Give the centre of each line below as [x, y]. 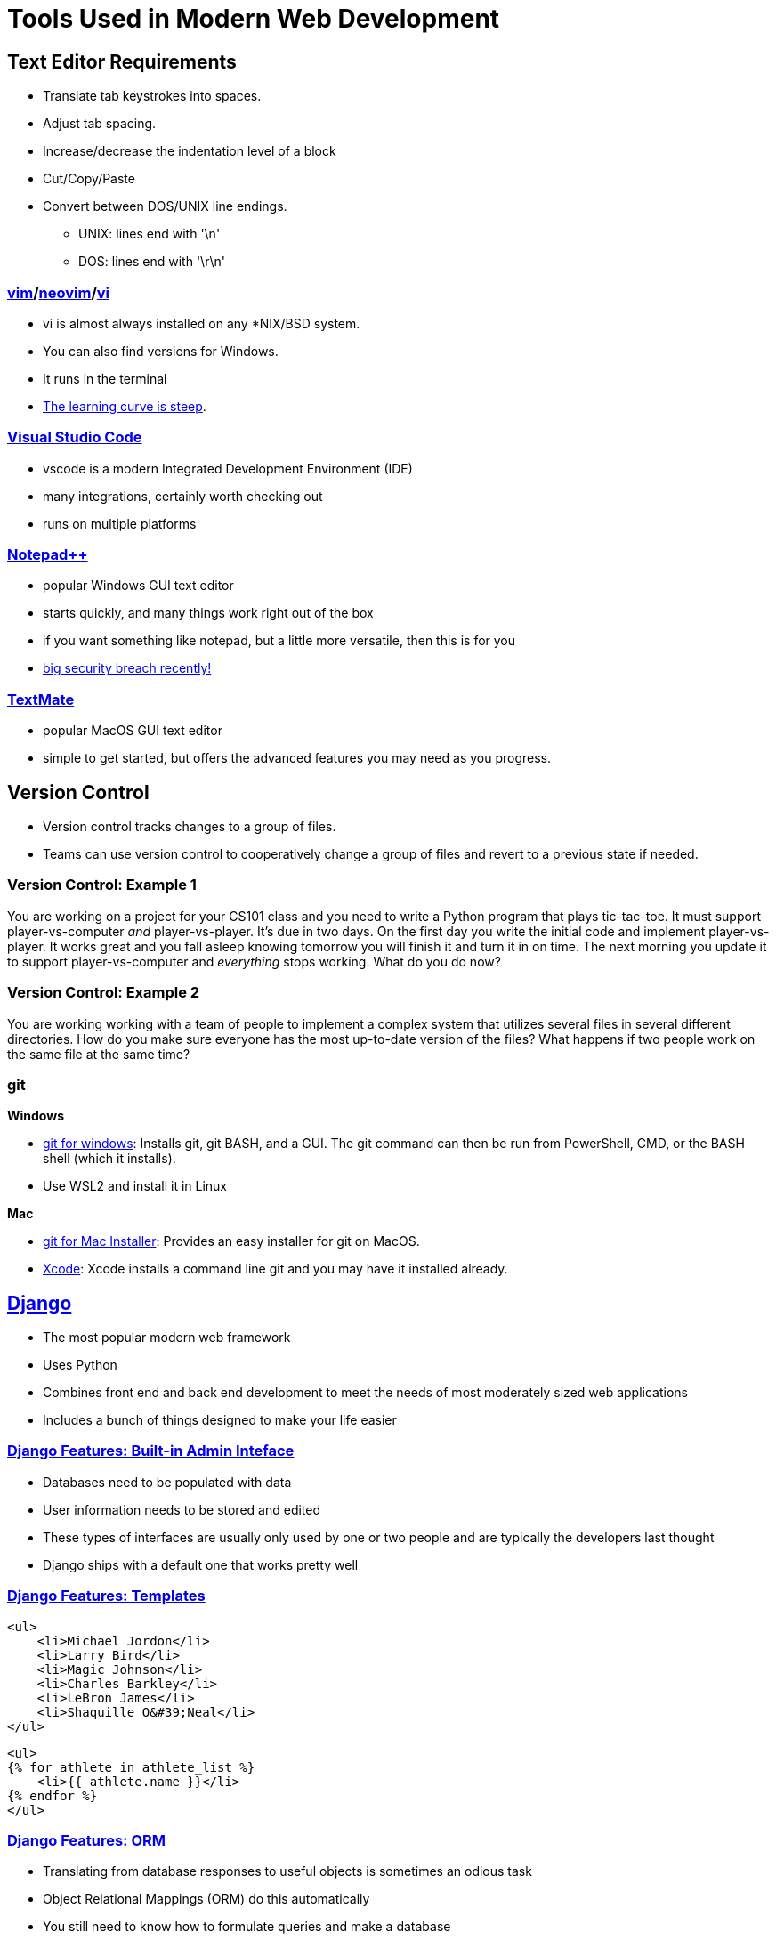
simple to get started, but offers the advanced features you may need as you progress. [297, 758]
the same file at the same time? [99, 1054]
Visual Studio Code [75, 437]
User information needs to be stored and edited [182, 1509]
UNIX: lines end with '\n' [150, 234]
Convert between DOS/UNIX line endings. [165, 206]
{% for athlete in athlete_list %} [131, 1767]
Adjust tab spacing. [100, 124]
